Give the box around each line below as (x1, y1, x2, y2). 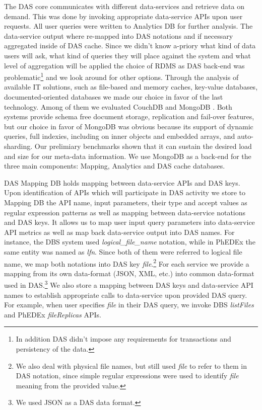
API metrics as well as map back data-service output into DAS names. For (4, 226, 235, 237)
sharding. (4, 140, 33, 151)
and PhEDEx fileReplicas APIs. (4, 309, 102, 319)
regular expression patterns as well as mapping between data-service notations (4, 207, 246, 217)
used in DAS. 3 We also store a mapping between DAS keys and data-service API (4, 278, 253, 290)
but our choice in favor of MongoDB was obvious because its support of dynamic (4, 121, 253, 131)
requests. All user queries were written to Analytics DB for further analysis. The (4, 21, 253, 31)
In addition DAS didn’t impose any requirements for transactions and (16, 334, 231, 344)
